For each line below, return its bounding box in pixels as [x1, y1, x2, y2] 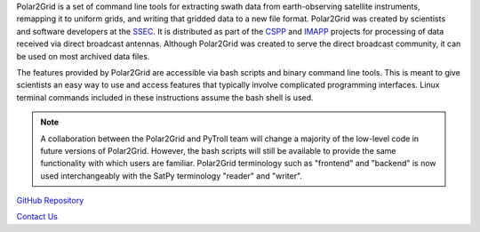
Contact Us [16, 212, 58, 222]
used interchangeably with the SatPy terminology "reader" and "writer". [40, 170, 302, 181]
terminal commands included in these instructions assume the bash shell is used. [16, 92, 315, 102]
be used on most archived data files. [16, 51, 150, 61]
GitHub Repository [16, 196, 84, 206]
